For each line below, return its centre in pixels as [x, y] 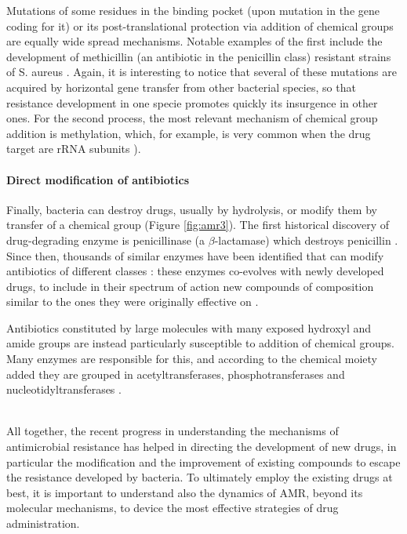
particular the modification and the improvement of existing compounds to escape [203, 461]
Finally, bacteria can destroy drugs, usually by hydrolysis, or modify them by [192, 209]
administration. [43, 523]
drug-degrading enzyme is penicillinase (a [106, 240]
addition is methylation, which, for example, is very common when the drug [189, 133]
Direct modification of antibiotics [98, 179]
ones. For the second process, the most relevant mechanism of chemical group [192, 118]
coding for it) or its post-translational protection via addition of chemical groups [200, 25]
